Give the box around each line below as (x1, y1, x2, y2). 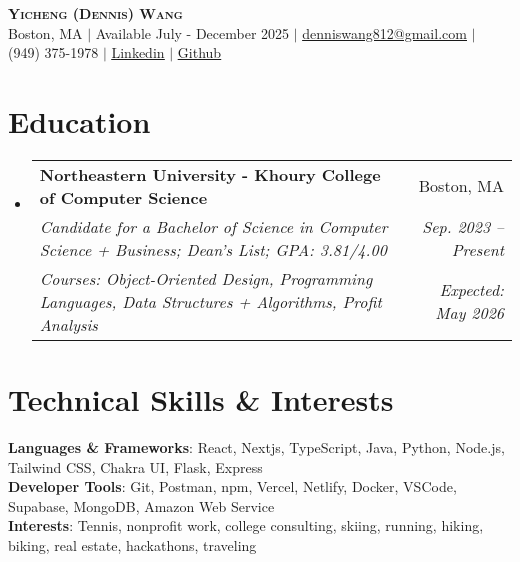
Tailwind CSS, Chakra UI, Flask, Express (8, 456, 263, 477)
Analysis (39, 312, 98, 336)
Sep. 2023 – (422, 214, 504, 238)
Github (177, 42, 222, 63)
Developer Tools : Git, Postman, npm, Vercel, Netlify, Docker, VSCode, (8, 476, 457, 497)
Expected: (439, 278, 504, 302)
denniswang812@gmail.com (302, 22, 467, 43)
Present (451, 237, 504, 261)
